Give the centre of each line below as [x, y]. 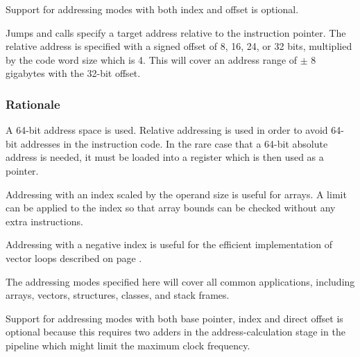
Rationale [33, 104]
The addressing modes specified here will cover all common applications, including [180, 281]
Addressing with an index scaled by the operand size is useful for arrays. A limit [176, 194]
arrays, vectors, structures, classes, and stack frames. [118, 295]
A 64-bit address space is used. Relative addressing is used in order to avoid [167, 130]
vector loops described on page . [74, 258]
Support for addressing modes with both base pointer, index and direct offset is [174, 318]
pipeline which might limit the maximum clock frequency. [128, 345]
